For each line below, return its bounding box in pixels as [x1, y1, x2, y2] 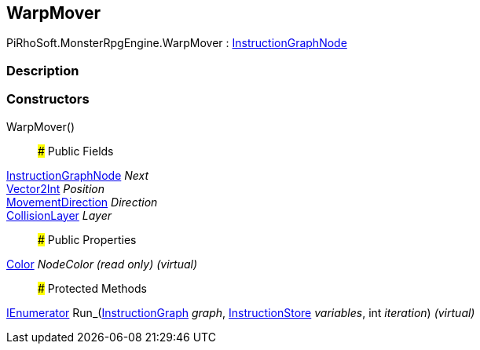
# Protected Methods [38, 281, 147, 295]
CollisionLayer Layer [6, 208, 112, 222]
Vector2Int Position [6, 181, 105, 195]
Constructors [6, 91, 90, 108]
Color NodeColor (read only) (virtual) [6, 257, 198, 271]
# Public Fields [38, 144, 114, 158]
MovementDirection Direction [6, 195, 158, 209]
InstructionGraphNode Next [6, 168, 149, 182]
